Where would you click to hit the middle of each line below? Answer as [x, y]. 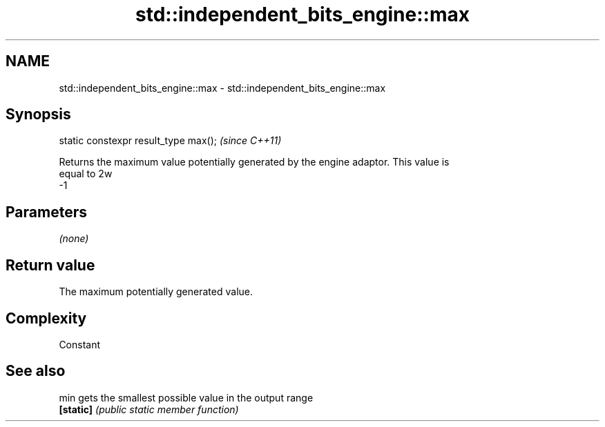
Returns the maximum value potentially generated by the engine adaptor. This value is [254, 162]
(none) [74, 239]
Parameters [46, 212]
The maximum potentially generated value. [156, 292]
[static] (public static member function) [149, 409]
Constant [80, 344]
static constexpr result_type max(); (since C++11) [170, 141]
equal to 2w [86, 174]
